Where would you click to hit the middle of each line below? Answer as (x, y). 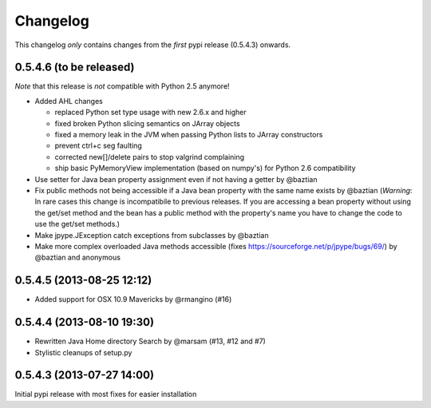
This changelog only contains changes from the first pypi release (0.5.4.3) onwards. (153, 45)
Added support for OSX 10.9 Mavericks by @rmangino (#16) (133, 299)
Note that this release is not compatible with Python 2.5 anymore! (123, 86)
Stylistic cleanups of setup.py (83, 352)
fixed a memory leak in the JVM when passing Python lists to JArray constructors (189, 135)
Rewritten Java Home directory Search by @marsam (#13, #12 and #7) (150, 341)
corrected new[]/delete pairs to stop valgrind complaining (150, 156)
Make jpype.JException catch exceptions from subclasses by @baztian (152, 235)
